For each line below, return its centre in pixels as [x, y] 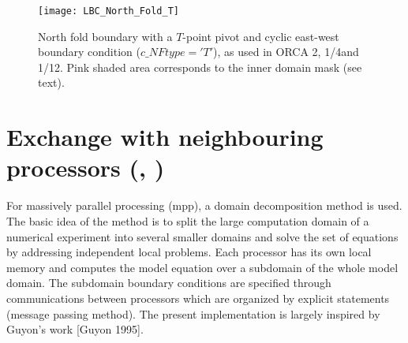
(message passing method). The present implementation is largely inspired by [193, 313]
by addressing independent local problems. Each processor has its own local [189, 252]
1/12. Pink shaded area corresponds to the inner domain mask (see [200, 67]
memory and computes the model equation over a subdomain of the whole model [202, 267]
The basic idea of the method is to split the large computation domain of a [188, 220]
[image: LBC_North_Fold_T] [109, 11]
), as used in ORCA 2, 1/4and [286, 52]
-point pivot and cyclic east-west [261, 36]
